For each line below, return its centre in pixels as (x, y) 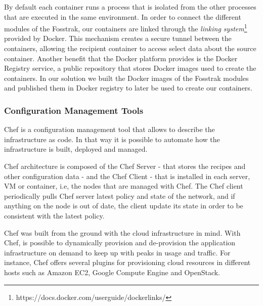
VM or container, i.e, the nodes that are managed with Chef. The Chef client (124, 186)
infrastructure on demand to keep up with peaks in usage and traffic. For (117, 252)
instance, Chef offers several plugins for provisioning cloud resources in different (127, 262)
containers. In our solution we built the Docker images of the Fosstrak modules (126, 78)
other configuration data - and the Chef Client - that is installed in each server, (127, 176)
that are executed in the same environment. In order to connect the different (123, 16)
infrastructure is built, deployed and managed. (76, 149)
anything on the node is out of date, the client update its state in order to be (124, 206)
